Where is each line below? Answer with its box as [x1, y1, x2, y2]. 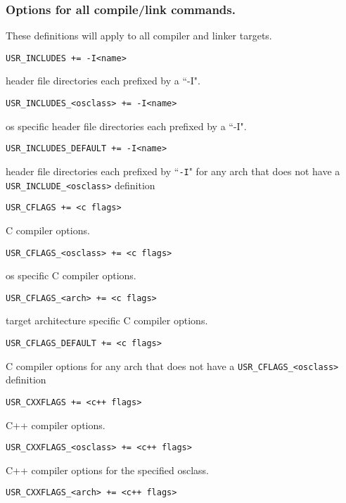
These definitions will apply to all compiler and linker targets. [6, 28, 272, 43]
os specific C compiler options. [6, 268, 136, 283]
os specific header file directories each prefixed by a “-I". [6, 118, 247, 133]
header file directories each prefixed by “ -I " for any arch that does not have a [6, 163, 340, 178]
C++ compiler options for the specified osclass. [6, 462, 210, 477]
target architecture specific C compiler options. [6, 313, 208, 328]
